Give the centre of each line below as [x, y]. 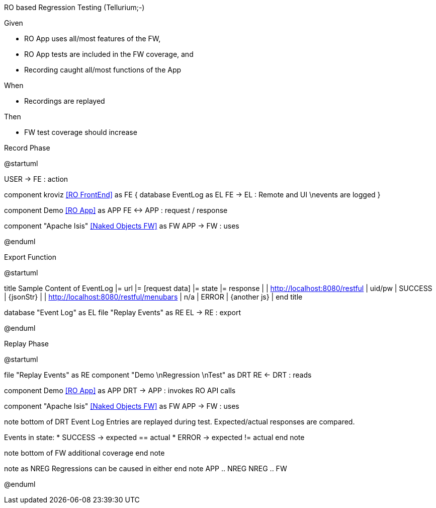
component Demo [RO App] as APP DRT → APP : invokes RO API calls [120, 390]
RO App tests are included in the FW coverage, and [109, 54]
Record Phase [27, 148]
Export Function [30, 257]
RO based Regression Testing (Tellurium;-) [74, 7]
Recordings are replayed [65, 101]
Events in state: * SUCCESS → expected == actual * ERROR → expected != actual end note [154, 437]
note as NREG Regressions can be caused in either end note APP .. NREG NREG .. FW [146, 468]
